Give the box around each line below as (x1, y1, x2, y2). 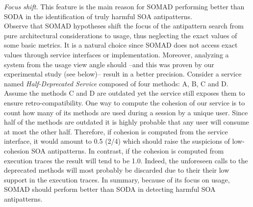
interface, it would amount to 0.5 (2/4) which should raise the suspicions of (4, 136, 230, 146)
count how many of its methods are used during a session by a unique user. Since (4, 107, 248, 117)
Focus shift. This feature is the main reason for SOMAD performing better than (4, 1, 245, 11)
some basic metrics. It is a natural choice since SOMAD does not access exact (4, 40, 238, 50)
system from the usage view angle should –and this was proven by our (4, 59, 214, 69)
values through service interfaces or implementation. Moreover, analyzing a (4, 49, 229, 59)
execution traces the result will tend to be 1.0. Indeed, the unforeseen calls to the (4, 155, 248, 165)
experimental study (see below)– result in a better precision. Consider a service (4, 69, 242, 79)
